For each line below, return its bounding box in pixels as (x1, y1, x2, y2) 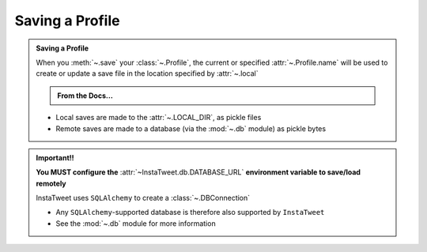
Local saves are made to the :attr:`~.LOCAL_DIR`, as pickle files (55, 113, 262, 122)
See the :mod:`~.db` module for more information (55, 218, 217, 228)
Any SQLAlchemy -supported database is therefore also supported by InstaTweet (55, 208, 325, 217)
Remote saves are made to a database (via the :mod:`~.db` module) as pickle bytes (55, 123, 327, 134)
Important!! (36, 152, 74, 162)
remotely (36, 179, 66, 188)
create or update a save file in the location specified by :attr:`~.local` (36, 69, 259, 78)
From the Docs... (57, 91, 114, 100)
